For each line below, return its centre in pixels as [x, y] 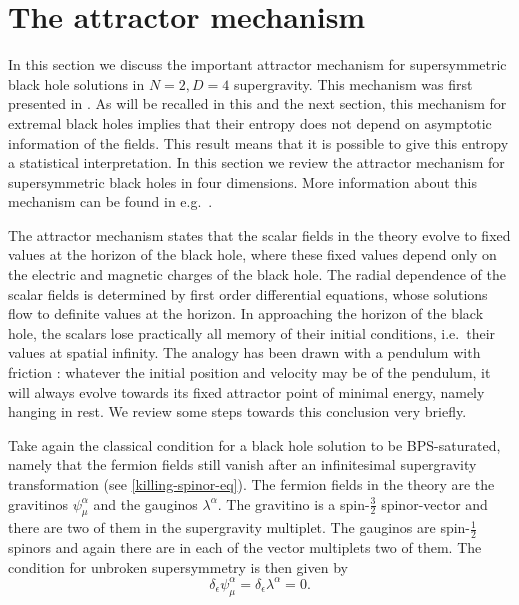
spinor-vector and [434, 503]
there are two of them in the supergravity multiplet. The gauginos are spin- [239, 527]
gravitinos [38, 503]
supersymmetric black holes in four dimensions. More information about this [242, 181]
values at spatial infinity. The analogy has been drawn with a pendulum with [244, 352]
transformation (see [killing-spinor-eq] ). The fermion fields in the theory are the [251, 484]
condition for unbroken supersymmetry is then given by [178, 566]
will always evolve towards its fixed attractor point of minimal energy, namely [246, 391]
